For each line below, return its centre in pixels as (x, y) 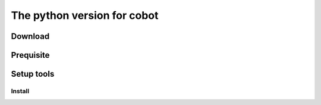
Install (20, 91)
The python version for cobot (85, 15)
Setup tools (33, 74)
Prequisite (30, 55)
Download (30, 36)
